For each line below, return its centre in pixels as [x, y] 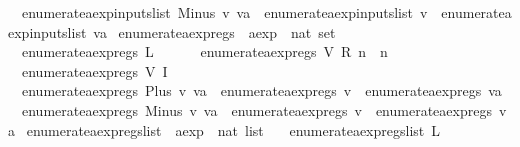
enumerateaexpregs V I [94, 70]
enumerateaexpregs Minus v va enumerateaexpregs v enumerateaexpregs [256, 109]
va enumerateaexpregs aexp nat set [214, 31]
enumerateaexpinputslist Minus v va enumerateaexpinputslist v [224, 12]
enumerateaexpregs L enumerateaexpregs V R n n [204, 51]
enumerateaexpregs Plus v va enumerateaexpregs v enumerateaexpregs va [261, 90]
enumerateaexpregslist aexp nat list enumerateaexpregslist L [233, 129]
